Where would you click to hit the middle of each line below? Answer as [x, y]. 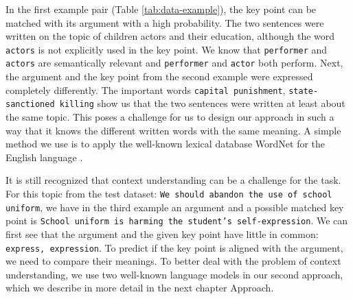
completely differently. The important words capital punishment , [146, 89]
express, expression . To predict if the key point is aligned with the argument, [174, 247]
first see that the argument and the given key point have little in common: [162, 234]
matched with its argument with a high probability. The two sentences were [165, 22]
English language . [44, 157]
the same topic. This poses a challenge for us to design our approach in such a [170, 117]
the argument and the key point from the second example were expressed [159, 76]
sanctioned [30, 105]
